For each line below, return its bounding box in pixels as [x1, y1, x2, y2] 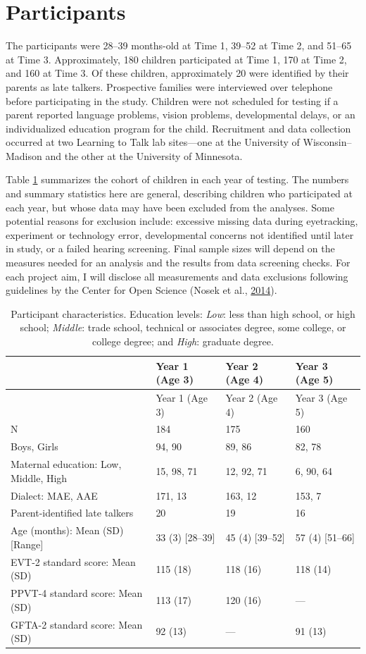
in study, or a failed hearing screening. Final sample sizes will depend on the [6, 241, 335, 256]
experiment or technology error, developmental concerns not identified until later [6, 227, 354, 242]
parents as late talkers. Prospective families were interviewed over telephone [6, 79, 333, 94]
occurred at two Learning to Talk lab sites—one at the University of [6, 135, 300, 149]
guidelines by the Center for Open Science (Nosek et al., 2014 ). [6, 283, 277, 297]
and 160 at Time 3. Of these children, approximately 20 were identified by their [6, 66, 349, 80]
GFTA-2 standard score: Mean [11, 617, 143, 631]
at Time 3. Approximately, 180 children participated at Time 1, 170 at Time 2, [6, 51, 347, 66]
